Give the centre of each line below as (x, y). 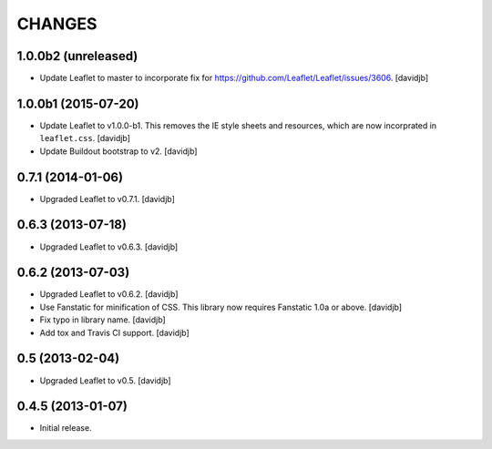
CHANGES (57, 24)
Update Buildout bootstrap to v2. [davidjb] (118, 151)
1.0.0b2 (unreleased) (77, 56)
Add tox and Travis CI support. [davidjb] (115, 332)
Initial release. (66, 428)
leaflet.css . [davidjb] (85, 138)
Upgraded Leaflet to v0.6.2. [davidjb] (109, 294)
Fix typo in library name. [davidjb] (102, 320)
